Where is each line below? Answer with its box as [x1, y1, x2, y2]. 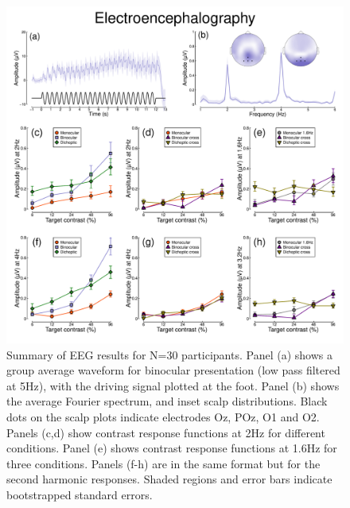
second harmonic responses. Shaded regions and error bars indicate [6, 471, 332, 487]
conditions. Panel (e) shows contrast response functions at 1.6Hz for [6, 440, 337, 456]
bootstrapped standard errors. [6, 486, 153, 502]
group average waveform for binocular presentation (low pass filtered [6, 362, 340, 378]
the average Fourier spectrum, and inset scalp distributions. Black [6, 393, 328, 409]
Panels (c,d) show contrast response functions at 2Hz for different [6, 424, 325, 440]
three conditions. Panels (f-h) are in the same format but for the [6, 455, 321, 471]
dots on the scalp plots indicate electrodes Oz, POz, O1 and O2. [6, 408, 320, 425]
